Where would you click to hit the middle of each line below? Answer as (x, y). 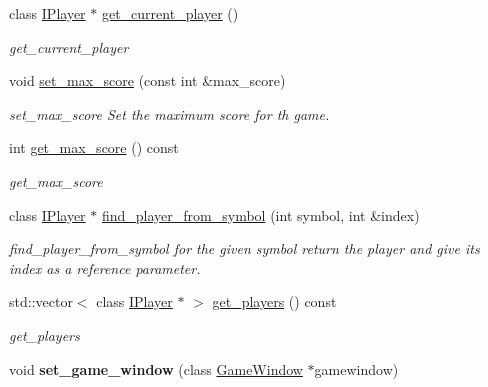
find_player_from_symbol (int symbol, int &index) (260, 214)
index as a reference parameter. (105, 267)
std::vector (41, 301)
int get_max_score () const (94, 147)
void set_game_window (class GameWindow (156, 368)
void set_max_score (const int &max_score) (147, 80)
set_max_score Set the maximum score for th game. (169, 113)
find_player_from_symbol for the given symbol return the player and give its (244, 248)
